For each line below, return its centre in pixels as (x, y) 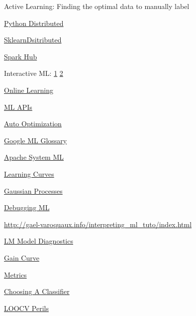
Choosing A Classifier (37, 291)
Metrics (15, 274)
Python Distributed (34, 23)
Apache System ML (34, 157)
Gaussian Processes (33, 190)
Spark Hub (21, 56)
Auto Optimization (33, 124)
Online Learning (29, 90)
